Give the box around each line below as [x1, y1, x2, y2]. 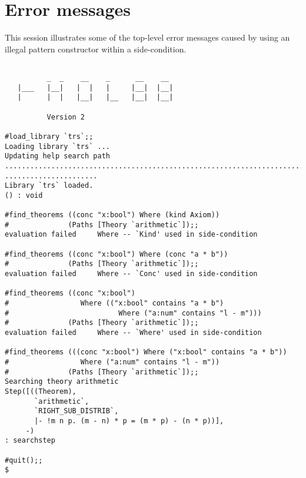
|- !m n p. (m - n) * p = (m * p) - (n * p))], [34, 416, 224, 425]
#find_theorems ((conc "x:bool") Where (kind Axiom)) [5, 211, 220, 220]
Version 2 [46, 112, 85, 121]
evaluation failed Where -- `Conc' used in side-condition [5, 270, 258, 278]
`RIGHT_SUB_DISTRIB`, [34, 407, 119, 416]
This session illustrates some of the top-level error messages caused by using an [5, 31, 290, 44]
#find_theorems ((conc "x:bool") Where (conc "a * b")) [5, 250, 228, 258]
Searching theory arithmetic [5, 377, 119, 386]
